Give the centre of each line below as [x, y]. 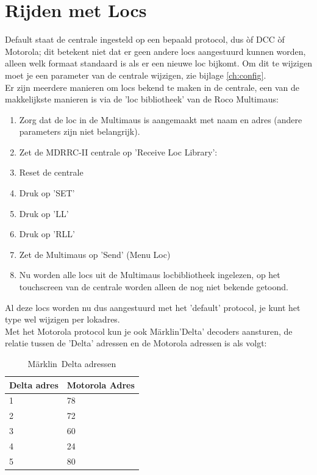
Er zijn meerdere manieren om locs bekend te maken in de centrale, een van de [152, 87]
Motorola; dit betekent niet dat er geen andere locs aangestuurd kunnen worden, [155, 51]
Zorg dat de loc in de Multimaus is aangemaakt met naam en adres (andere [161, 119]
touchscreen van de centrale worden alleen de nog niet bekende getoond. [154, 287]
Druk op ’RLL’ [47, 234]
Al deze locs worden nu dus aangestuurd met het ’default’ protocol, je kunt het [153, 307]
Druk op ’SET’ [47, 193]
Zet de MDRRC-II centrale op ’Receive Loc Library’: [118, 152]
